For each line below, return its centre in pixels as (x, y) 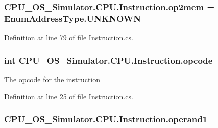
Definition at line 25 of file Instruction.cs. (69, 96)
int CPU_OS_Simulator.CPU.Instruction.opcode (108, 60)
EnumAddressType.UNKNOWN (73, 18)
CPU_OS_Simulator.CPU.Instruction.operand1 (106, 119)
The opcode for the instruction (52, 79)
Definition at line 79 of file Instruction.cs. (69, 37)
